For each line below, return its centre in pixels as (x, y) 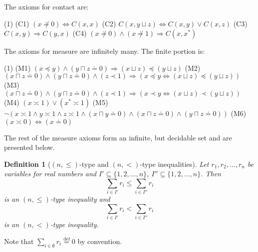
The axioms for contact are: (46, 6)
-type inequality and (80, 199)
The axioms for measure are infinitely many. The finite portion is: (105, 51)
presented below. (29, 147)
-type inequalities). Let (174, 164)
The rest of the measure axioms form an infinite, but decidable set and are (118, 137)
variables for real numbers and (50, 174)
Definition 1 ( (27, 164)
